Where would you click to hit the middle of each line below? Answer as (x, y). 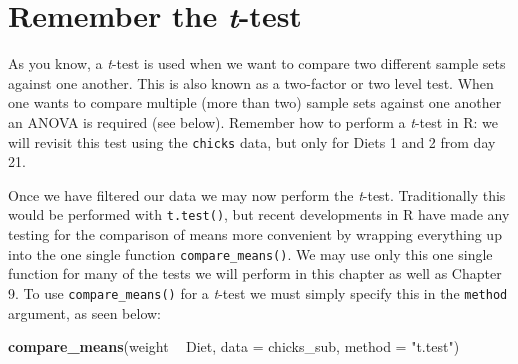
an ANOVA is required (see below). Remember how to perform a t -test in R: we (253, 121)
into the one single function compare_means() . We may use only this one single (250, 253)
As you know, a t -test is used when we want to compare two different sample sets (257, 63)
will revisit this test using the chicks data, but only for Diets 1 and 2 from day (252, 141)
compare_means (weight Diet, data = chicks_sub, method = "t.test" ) (234, 346)
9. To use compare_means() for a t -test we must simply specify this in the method (258, 292)
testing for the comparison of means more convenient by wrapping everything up (255, 234)
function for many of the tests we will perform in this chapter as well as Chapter (255, 273)
